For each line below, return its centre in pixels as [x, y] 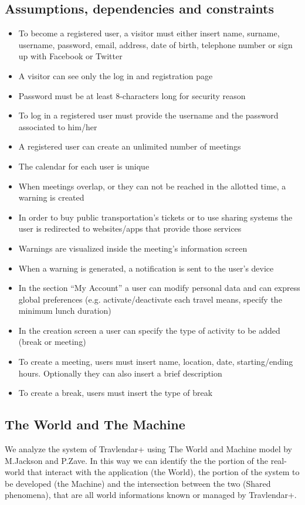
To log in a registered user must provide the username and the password [148, 115]
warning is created [51, 197]
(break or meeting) [52, 342]
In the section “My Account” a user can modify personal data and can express [159, 288]
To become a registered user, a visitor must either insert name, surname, [149, 33]
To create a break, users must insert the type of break [116, 393]
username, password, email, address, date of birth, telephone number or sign [155, 44]
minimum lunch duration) [65, 311]
